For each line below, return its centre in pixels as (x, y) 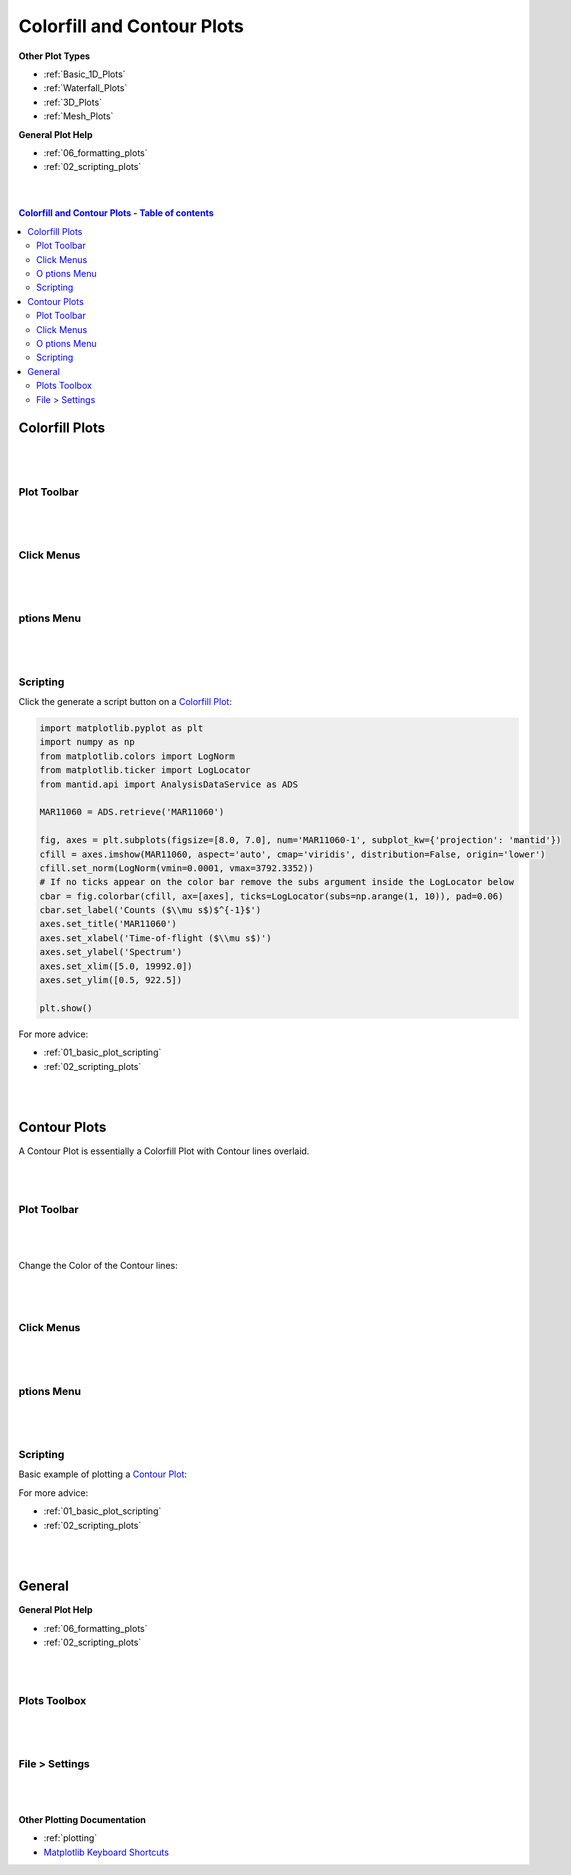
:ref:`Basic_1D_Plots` (84, 74)
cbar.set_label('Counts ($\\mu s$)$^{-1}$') (150, 910)
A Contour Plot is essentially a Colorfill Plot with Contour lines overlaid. (164, 1151)
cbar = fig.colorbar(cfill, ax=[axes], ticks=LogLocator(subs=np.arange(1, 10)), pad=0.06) (271, 896)
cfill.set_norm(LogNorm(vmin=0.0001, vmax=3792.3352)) (176, 868)
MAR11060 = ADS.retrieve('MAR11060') (132, 812)
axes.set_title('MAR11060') (108, 924)
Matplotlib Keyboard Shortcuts (106, 1852)
